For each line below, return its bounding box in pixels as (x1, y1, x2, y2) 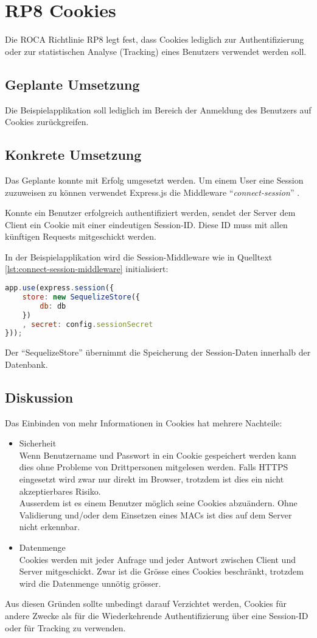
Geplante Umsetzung (5, 74, 140, 93)
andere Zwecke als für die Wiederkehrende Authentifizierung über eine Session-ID (5, 609, 308, 622)
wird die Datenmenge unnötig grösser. (19, 576, 161, 589)
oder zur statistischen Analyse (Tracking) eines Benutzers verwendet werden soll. (5, 45, 307, 57)
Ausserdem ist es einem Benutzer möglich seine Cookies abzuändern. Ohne (19, 496, 298, 509)
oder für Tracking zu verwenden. (5, 621, 126, 634)
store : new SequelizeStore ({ (22, 292, 140, 301)
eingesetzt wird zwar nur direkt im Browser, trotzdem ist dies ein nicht (19, 473, 284, 486)
